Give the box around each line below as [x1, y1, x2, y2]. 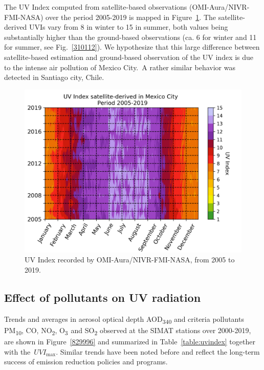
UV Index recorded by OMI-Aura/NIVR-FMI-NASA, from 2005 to [25, 254, 235, 265]
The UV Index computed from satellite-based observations [4, 2, 187, 12]
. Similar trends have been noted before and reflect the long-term [56, 346, 260, 357]
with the [4, 346, 31, 357]
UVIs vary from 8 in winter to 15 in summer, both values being [29, 22, 228, 32]
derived [4, 22, 27, 32]
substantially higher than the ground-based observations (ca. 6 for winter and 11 [4, 31, 257, 42]
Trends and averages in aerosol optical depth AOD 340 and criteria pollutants [4, 313, 244, 325]
